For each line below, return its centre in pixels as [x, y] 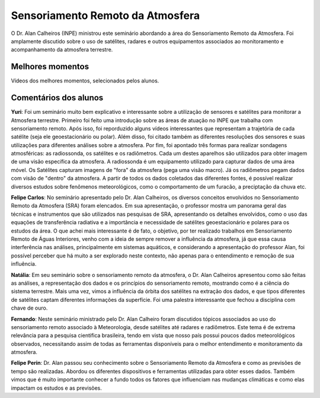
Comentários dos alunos [57, 98]
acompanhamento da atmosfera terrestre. [62, 50]
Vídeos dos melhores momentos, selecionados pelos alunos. [85, 81]
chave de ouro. [29, 308]
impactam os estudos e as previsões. [56, 388]
